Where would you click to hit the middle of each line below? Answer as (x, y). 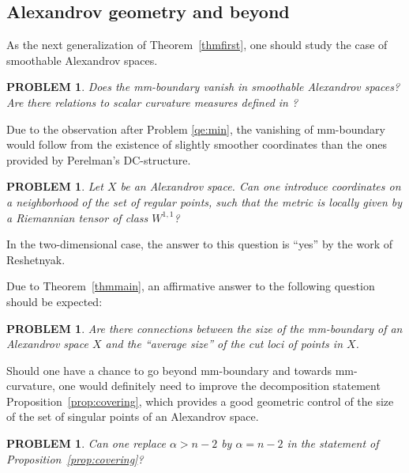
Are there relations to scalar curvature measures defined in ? (152, 102)
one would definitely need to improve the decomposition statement (220, 386)
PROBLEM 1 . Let (55, 186)
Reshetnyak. (36, 259)
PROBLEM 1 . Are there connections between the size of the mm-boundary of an (204, 328)
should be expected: (54, 301)
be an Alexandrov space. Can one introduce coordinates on (261, 186)
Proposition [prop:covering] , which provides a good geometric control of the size (200, 401)
